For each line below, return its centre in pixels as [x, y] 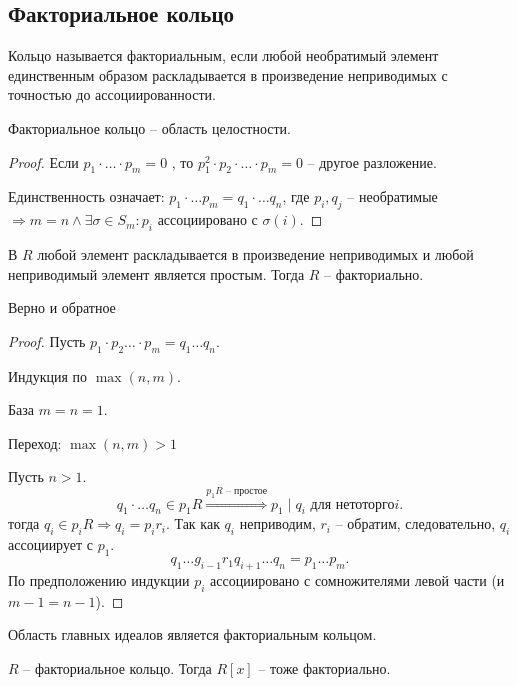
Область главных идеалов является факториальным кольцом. [192, 634]
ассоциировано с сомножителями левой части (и [357, 579]
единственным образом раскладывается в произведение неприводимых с [228, 74]
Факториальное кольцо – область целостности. [149, 127]
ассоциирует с [50, 544]
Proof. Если [43, 161]
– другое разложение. [372, 161]
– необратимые [392, 196]
